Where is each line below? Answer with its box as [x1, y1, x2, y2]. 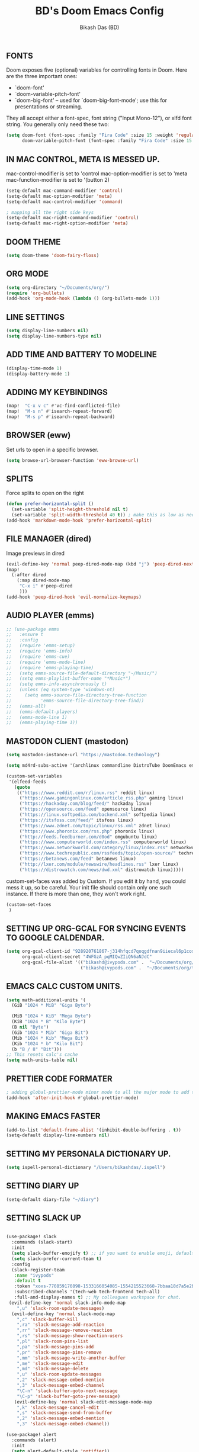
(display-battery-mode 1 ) [6, 371, 70, 377]
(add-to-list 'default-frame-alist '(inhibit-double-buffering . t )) [6, 1127, 182, 1133]
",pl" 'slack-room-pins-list [17, 1338, 89, 1345]
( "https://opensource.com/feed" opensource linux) [19, 807, 147, 812]
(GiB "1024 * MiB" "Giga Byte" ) [11, 1003, 92, 1008]
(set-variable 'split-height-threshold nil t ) [11, 506, 129, 513]
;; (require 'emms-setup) [6, 643, 76, 649]
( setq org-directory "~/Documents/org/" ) [6, 284, 110, 291]
